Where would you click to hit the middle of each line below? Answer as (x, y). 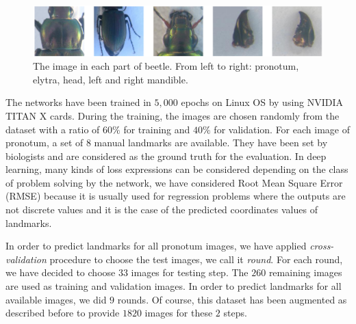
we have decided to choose (61, 272)
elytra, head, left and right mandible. (111, 79)
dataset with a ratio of (53, 129)
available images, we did (56, 299)
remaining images (305, 272)
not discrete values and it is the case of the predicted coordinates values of (162, 210)
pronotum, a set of (44, 143)
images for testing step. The (190, 272)
